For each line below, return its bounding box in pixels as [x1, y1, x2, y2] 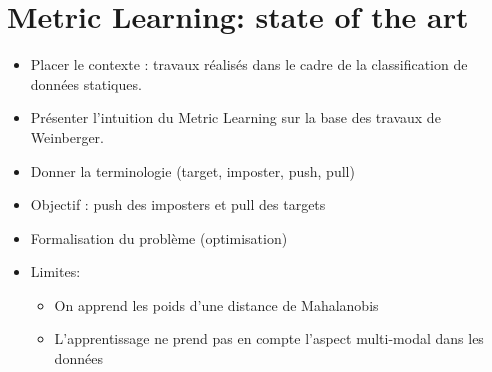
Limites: [30, 261, 81, 282]
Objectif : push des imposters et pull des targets [30, 194, 326, 215]
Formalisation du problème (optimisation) [30, 227, 288, 248]
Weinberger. [30, 126, 105, 147]
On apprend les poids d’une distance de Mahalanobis [54, 294, 379, 315]
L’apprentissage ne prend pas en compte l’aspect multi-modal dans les [54, 328, 484, 349]
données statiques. [30, 73, 142, 94]
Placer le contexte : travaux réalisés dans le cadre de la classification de [30, 54, 468, 75]
